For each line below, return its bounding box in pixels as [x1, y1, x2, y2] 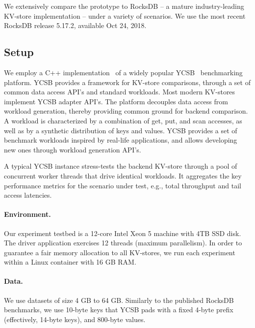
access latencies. [4, 190, 52, 200]
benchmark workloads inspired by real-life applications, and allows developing [4, 135, 237, 145]
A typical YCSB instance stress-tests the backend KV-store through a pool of [4, 161, 237, 171]
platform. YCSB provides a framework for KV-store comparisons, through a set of [4, 77, 251, 87]
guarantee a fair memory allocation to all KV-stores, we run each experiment [4, 247, 235, 257]
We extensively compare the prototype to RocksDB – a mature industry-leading [4, 1, 244, 11]
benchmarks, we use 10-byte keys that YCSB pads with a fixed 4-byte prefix [4, 304, 233, 315]
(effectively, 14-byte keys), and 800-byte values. [4, 314, 146, 324]
